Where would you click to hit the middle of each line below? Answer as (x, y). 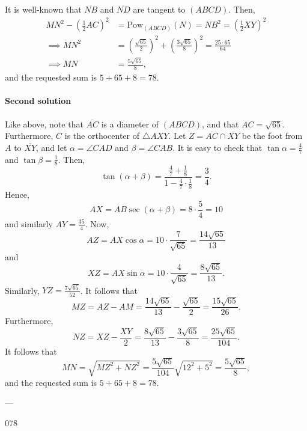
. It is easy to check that (217, 147)
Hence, (17, 194)
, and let (52, 147)
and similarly (29, 223)
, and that (220, 124)
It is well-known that (43, 9)
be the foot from (272, 136)
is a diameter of (130, 124)
